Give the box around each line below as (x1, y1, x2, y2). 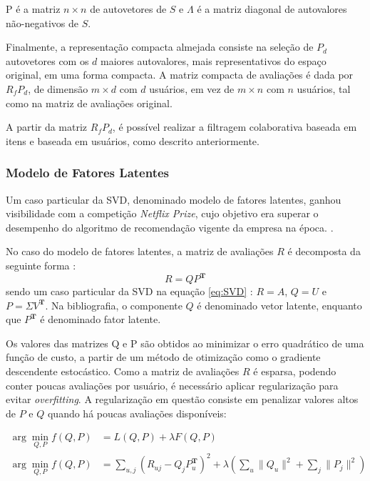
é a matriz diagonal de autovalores (197, 1, 347, 16)
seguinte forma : (6, 257, 76, 272)
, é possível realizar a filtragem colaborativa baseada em (112, 119, 357, 134)
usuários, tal (297, 81, 351, 96)
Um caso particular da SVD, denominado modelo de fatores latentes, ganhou (6, 192, 341, 207)
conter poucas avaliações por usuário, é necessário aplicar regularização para (6, 377, 339, 392)
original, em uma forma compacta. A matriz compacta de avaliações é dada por (6, 67, 354, 82)
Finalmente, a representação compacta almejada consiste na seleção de (6, 39, 314, 54)
